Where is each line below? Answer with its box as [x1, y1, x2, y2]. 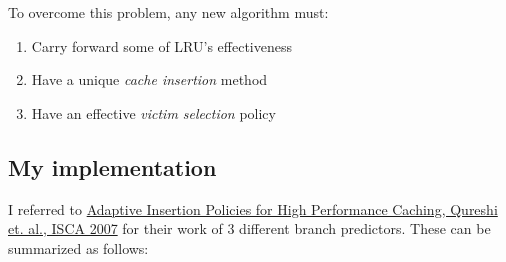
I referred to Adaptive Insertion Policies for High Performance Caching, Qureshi [8, 198, 498, 219]
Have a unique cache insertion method [31, 69, 268, 90]
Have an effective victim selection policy [31, 102, 276, 123]
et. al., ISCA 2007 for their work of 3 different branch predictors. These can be [8, 218, 491, 239]
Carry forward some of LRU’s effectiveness [31, 35, 292, 56]
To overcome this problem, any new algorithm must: [8, 2, 329, 22]
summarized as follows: [8, 237, 149, 258]
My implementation [8, 151, 217, 182]
